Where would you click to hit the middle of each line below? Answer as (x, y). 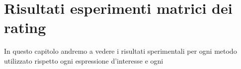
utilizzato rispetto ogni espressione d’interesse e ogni (84, 60)
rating (25, 27)
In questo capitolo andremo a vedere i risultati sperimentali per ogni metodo (120, 51)
